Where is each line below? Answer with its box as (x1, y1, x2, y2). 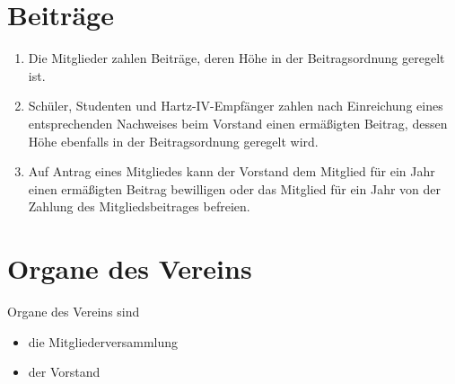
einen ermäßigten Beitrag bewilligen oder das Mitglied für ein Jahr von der (28, 179, 442, 198)
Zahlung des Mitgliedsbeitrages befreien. (28, 197, 250, 216)
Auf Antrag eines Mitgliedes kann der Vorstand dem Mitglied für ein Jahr (28, 162, 435, 181)
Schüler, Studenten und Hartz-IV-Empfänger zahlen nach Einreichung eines (28, 96, 443, 115)
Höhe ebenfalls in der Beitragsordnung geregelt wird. (28, 131, 319, 150)
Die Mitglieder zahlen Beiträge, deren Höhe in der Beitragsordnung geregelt (28, 49, 445, 67)
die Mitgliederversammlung (28, 332, 179, 351)
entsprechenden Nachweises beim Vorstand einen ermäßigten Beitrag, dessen (28, 113, 448, 132)
